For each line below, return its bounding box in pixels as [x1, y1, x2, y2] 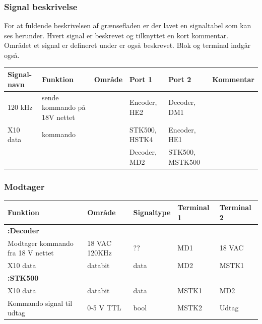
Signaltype [133, 207, 171, 218]
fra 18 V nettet [8, 247, 54, 258]
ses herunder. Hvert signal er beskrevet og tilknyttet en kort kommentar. [4, 30, 229, 40]
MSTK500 [168, 156, 200, 167]
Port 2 [168, 74, 191, 84]
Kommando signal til [8, 297, 73, 308]
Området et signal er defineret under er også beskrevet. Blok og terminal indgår [4, 40, 251, 50]
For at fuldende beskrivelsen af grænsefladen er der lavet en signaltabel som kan [4, 20, 251, 31]
